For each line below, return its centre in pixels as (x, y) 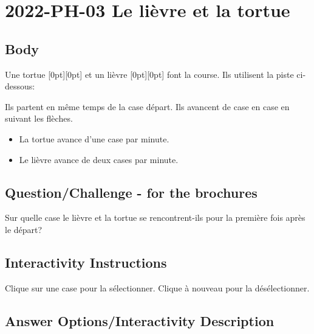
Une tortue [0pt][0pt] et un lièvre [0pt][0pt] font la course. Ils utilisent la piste (149, 74)
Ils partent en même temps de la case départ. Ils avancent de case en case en (147, 106)
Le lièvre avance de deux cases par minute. (99, 159)
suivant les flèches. (39, 118)
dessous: (20, 86)
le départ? (24, 229)
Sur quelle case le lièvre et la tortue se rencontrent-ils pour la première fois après (155, 217)
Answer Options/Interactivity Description (140, 320)
